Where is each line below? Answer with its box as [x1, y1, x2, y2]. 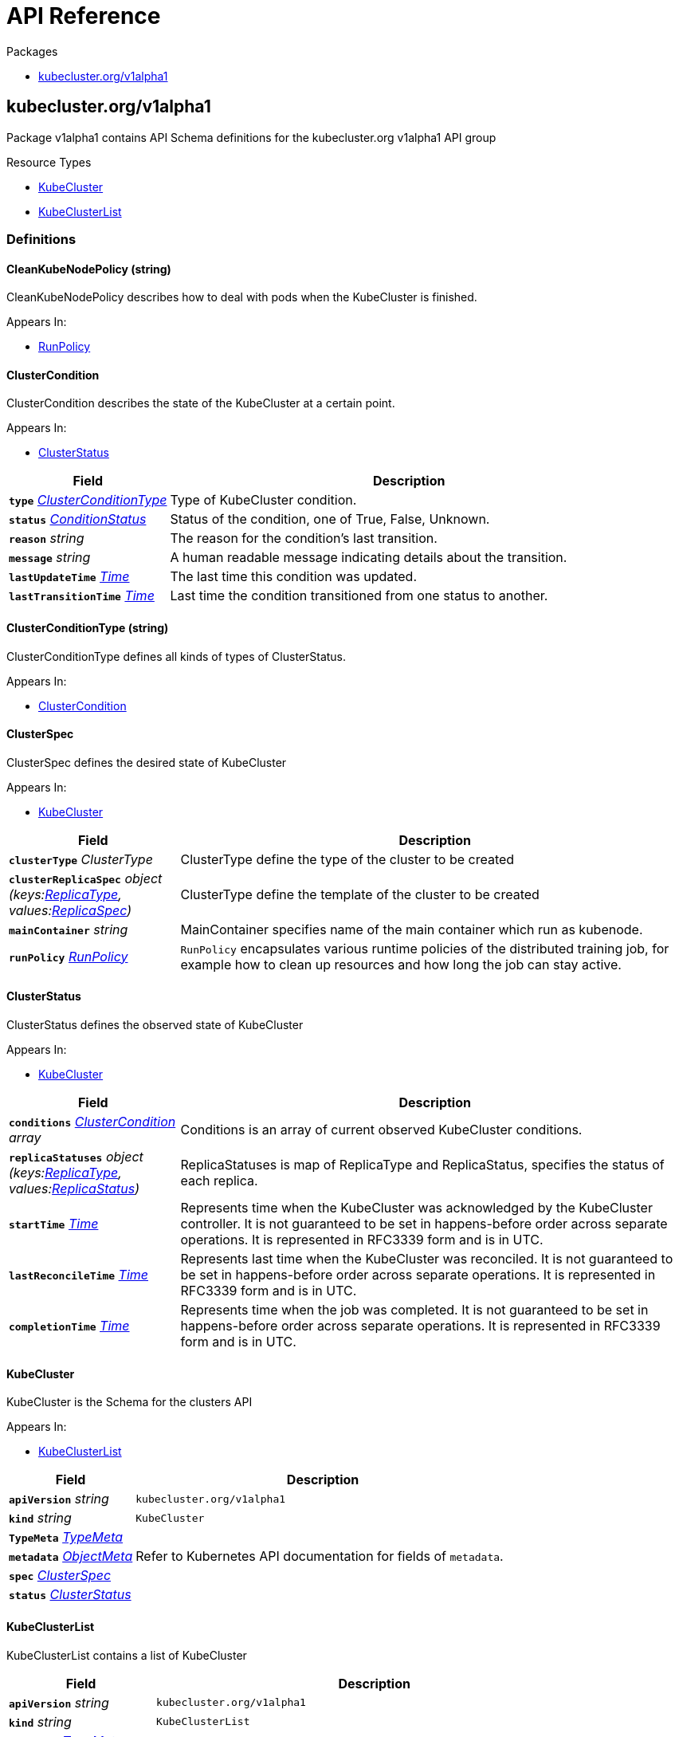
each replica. [180, 1173, 258, 1189]
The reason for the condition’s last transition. [170, 530, 438, 547]
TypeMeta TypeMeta [9, 1529, 124, 1546]
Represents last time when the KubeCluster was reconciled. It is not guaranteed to [180, 1251, 673, 1267]
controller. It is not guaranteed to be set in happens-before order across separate [180, 1216, 668, 1232]
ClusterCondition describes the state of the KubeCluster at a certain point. [6, 396, 395, 411]
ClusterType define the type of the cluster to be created [180, 851, 515, 867]
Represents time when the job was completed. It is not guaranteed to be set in [180, 1302, 649, 1318]
